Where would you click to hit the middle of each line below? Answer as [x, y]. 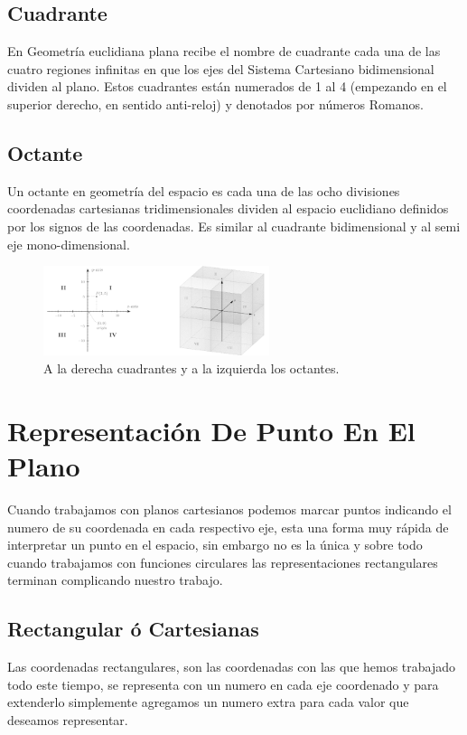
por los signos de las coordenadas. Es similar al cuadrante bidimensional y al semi [234, 226]
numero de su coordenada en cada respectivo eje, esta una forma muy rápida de [228, 527]
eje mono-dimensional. [69, 244]
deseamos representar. [68, 719]
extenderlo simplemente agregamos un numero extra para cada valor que [208, 702]
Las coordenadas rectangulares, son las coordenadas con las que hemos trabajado [232, 667]
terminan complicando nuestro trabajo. [115, 580]
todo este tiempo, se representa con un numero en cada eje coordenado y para [223, 684]
